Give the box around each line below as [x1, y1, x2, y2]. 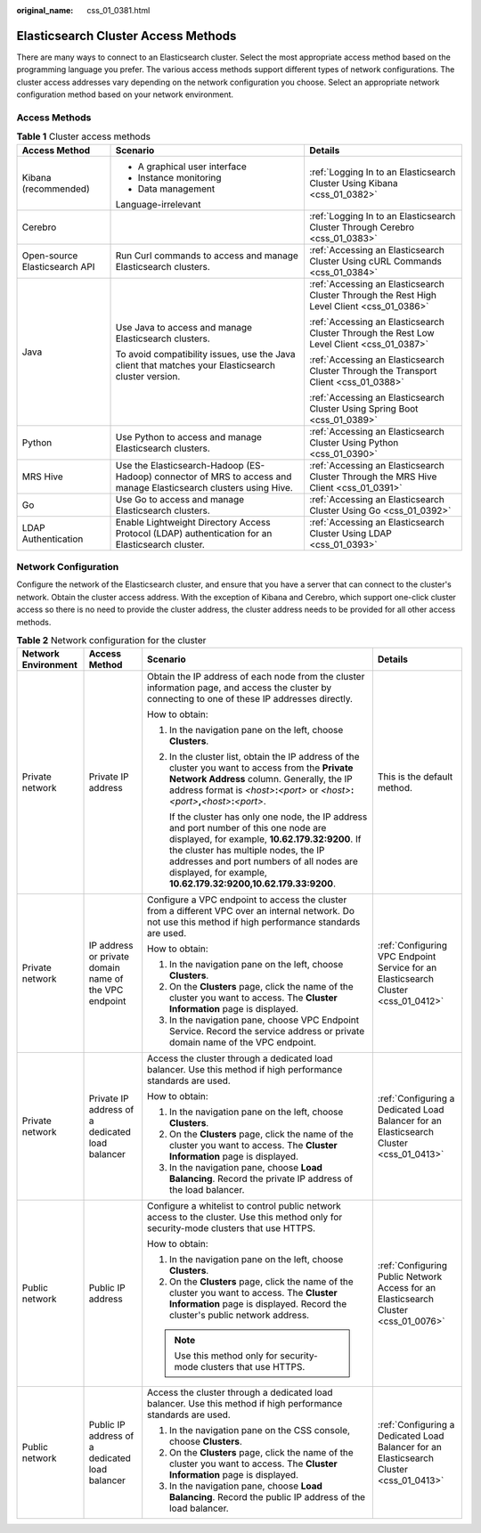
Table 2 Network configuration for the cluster [16, 634, 207, 647]
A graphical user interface [137, 160, 247, 173]
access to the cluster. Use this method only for [147, 1211, 343, 1224]
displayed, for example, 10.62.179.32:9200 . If [169, 833, 362, 845]
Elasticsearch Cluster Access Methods [16, 28, 237, 44]
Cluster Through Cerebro [308, 221, 414, 233]
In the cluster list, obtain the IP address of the [169, 751, 360, 763]
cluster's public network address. [169, 1309, 310, 1322]
